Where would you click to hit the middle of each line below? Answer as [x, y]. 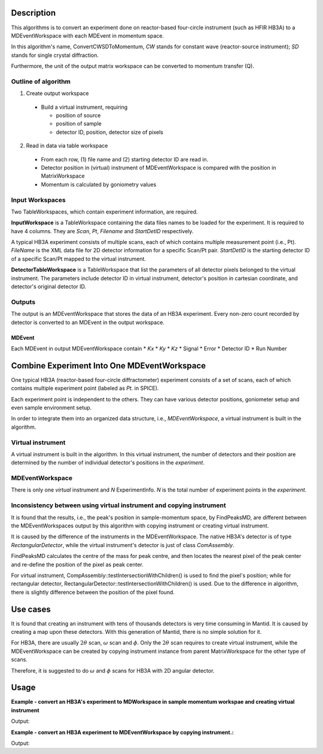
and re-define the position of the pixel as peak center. [77, 564]
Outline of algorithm [41, 81]
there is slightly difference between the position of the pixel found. [93, 592]
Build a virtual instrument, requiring [84, 107]
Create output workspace [57, 93]
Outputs [23, 302]
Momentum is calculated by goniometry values [99, 184]
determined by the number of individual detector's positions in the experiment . [108, 463]
